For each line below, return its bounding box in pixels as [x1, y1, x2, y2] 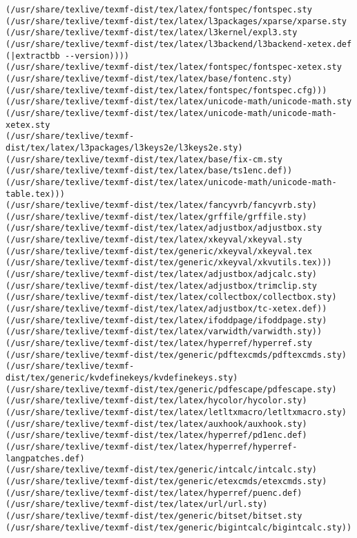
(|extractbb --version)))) [6, 50, 129, 61]
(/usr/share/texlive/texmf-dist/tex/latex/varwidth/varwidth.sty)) [6, 327, 322, 337]
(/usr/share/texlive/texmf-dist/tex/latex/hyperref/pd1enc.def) [6, 430, 307, 441]
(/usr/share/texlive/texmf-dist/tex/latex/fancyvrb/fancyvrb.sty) [6, 200, 318, 211]
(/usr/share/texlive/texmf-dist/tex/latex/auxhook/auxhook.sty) [6, 419, 307, 429]
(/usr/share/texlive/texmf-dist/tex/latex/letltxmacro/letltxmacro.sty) [6, 407, 347, 417]
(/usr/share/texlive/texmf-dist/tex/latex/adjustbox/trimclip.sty [6, 280, 318, 291]
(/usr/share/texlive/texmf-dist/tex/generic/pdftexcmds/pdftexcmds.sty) [6, 349, 347, 360]
